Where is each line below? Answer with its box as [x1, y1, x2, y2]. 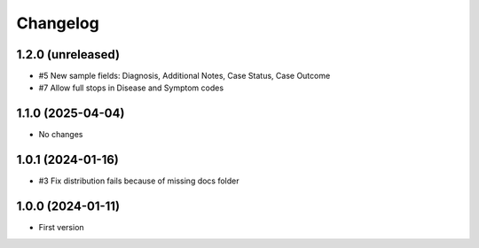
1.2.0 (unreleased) [16, 47, 120, 62]
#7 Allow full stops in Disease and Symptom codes [38, 82, 224, 93]
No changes [38, 129, 83, 140]
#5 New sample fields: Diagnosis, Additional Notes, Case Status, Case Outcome [38, 71, 331, 81]
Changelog [16, 13, 99, 33]
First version [38, 222, 84, 233]
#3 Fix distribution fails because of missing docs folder [38, 175, 239, 186]
